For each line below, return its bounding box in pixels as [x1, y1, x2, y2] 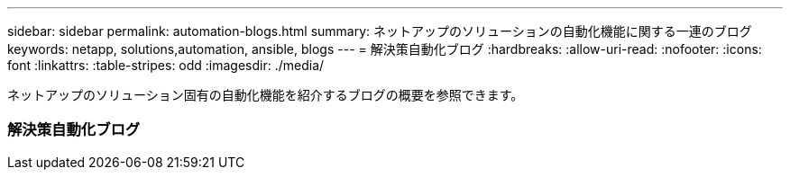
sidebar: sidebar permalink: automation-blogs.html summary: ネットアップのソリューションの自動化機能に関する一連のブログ [7, 23, 752, 39]
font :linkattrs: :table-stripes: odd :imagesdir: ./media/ [7, 58, 325, 73]
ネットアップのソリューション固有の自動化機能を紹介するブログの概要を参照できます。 [7, 87, 524, 102]
